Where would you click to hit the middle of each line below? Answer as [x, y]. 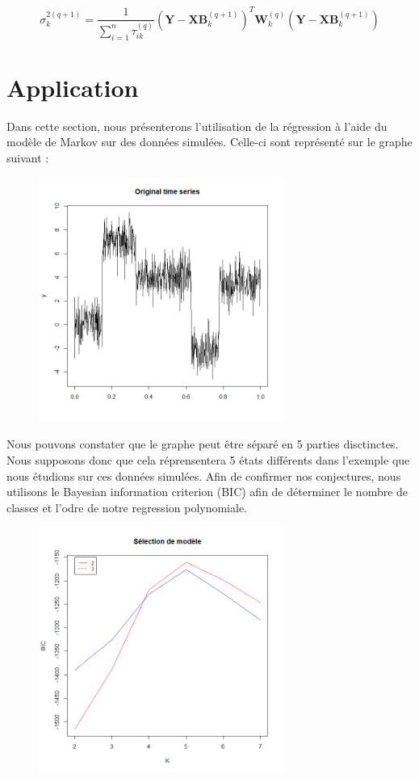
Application [73, 87]
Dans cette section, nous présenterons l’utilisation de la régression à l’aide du [197, 126]
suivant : [28, 157]
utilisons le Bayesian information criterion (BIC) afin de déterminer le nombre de [207, 492]
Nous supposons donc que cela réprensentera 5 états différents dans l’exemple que [208, 460]
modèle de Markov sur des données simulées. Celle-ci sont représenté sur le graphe [209, 142]
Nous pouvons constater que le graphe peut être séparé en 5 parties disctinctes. [203, 444]
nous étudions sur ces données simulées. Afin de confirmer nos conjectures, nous [204, 475]
